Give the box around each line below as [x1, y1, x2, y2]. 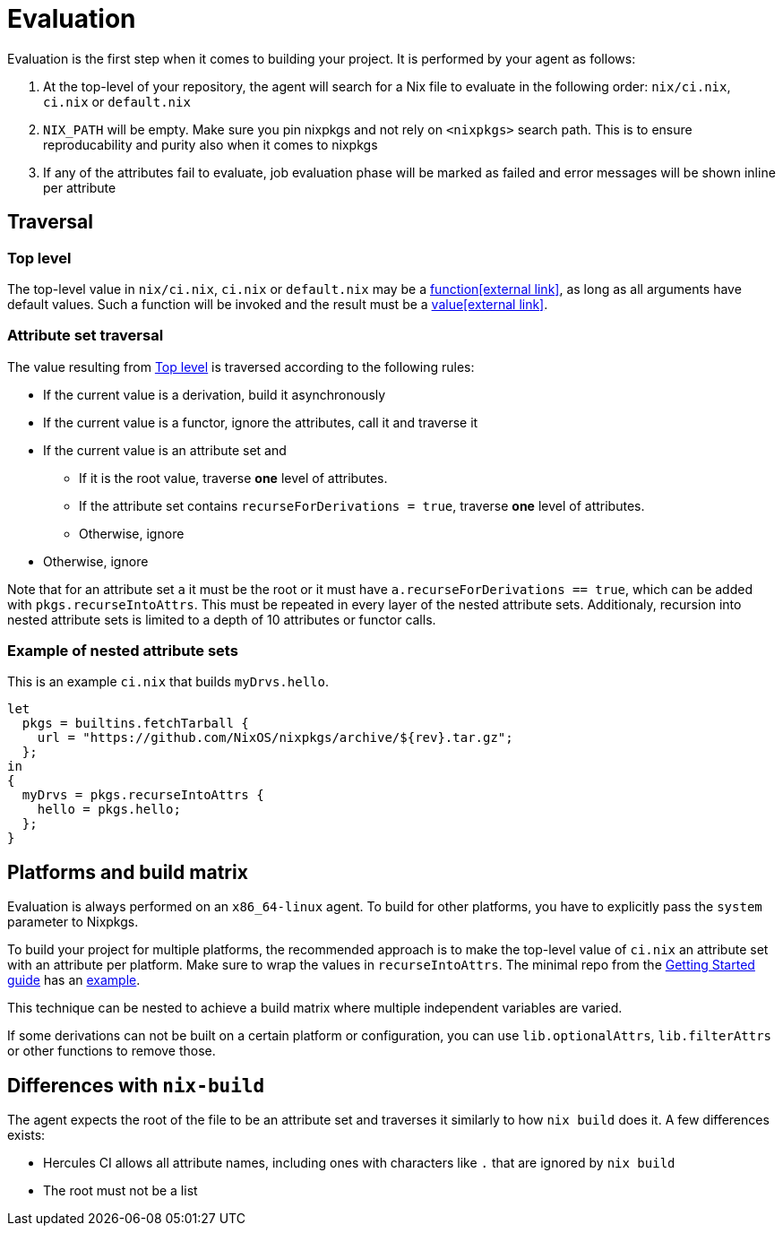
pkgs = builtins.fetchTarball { [22, 716, 249, 731]
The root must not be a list [43, 1183, 198, 1199]
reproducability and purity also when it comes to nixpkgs [43, 136, 378, 152]
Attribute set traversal [7, 326, 164, 345]
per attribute [43, 179, 116, 195]
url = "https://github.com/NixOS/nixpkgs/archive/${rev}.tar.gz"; [37, 730, 513, 746]
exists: [7, 1127, 46, 1143]
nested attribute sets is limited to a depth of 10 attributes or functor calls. [7, 611, 436, 627]
